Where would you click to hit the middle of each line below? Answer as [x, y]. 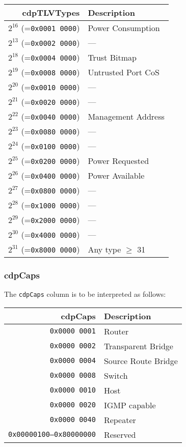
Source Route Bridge [141, 360]
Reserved [120, 434]
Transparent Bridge [138, 346]
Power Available [116, 175]
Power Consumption [124, 28]
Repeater [120, 420]
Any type [104, 249]
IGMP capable [130, 405]
